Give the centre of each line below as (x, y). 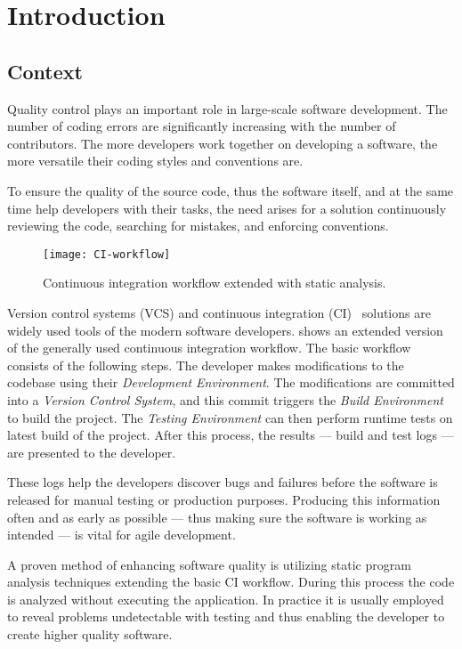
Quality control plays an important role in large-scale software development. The (227, 108)
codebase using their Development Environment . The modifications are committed (231, 382)
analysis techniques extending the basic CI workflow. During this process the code (231, 582)
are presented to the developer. (92, 452)
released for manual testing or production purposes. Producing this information (224, 499)
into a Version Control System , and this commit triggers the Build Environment (225, 399)
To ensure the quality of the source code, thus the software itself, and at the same (231, 190)
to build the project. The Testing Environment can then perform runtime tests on (230, 417)
